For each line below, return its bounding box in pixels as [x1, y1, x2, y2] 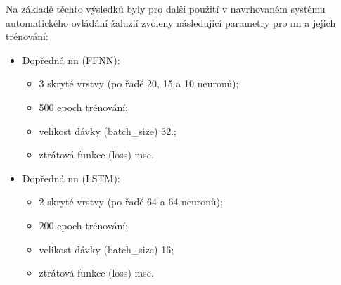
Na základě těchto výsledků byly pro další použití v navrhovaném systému [6, 1, 326, 15]
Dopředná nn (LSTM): [22, 170, 120, 185]
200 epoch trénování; [39, 217, 129, 232]
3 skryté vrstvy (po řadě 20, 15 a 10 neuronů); [39, 76, 239, 91]
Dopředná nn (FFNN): [22, 52, 120, 67]
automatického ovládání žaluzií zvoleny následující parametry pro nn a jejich [6, 15, 336, 30]
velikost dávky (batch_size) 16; [39, 241, 174, 256]
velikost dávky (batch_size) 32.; [39, 123, 176, 138]
